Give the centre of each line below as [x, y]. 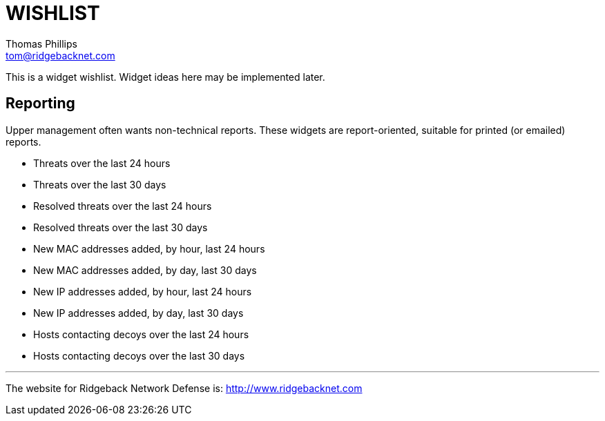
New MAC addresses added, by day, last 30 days [145, 270]
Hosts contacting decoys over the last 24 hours [141, 334]
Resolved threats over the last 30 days [121, 227]
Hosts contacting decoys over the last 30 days [139, 355]
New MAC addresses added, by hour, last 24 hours [149, 248]
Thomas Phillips [41, 43]
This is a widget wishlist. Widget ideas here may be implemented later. [165, 77]
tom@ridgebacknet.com [60, 55]
